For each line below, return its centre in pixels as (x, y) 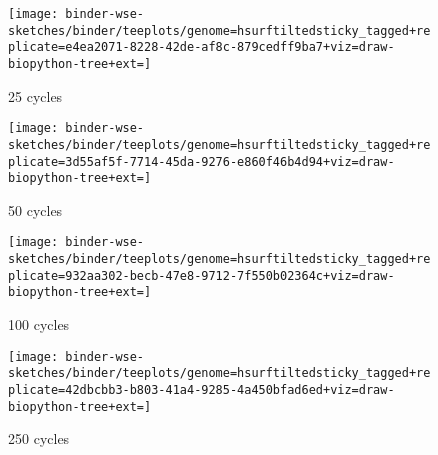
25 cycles (35, 95)
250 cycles (39, 438)
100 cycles (39, 324)
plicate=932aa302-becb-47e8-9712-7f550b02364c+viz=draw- (201, 275)
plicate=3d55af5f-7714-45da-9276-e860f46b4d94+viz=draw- (201, 161)
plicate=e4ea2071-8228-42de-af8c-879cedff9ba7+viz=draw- (201, 47)
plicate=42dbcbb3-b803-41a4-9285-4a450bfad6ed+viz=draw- (201, 389)
